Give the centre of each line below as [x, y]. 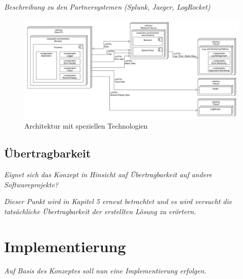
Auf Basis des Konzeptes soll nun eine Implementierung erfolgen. [105, 270]
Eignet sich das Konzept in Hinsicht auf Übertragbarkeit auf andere [108, 174]
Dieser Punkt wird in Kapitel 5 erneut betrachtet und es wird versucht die [118, 201]
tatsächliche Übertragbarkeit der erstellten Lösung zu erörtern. [100, 211]
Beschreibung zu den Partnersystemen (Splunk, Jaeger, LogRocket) [107, 7]
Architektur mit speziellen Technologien [86, 126]
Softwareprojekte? [31, 184]
